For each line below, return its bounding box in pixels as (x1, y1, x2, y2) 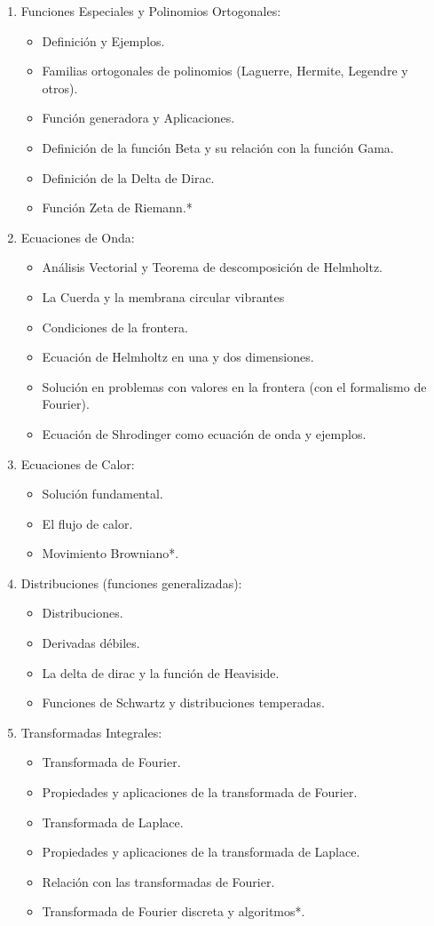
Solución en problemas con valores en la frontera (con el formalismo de (42, 377, 427, 395)
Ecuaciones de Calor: (20, 454, 135, 473)
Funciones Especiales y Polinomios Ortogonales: (20, 2, 281, 20)
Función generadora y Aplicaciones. (42, 108, 235, 127)
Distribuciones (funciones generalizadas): (20, 573, 242, 592)
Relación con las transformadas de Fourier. (42, 872, 275, 890)
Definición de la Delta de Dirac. (42, 168, 215, 187)
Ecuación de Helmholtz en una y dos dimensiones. (42, 347, 314, 366)
